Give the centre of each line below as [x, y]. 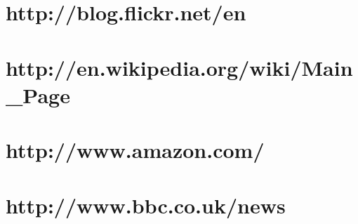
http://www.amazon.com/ [135, 150]
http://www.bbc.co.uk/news [146, 205]
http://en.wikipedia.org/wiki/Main [179, 67]
